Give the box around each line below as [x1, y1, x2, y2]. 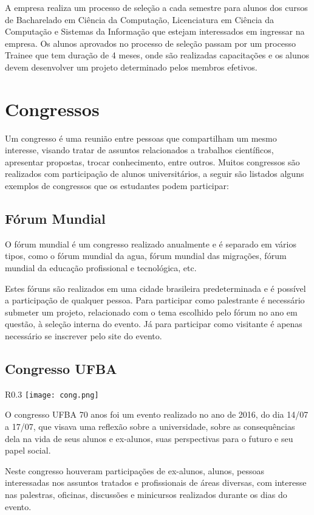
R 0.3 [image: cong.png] [5, 387, 99, 400]
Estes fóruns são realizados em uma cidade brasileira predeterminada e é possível [5, 282, 306, 294]
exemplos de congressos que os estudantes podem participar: [5, 179, 229, 192]
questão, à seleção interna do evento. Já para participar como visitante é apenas [5, 317, 302, 330]
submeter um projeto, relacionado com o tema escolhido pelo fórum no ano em [5, 305, 298, 318]
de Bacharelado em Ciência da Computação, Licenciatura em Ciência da [5, 13, 274, 26]
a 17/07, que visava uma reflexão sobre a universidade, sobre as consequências [5, 420, 295, 433]
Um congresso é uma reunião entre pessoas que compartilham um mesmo [5, 131, 277, 144]
